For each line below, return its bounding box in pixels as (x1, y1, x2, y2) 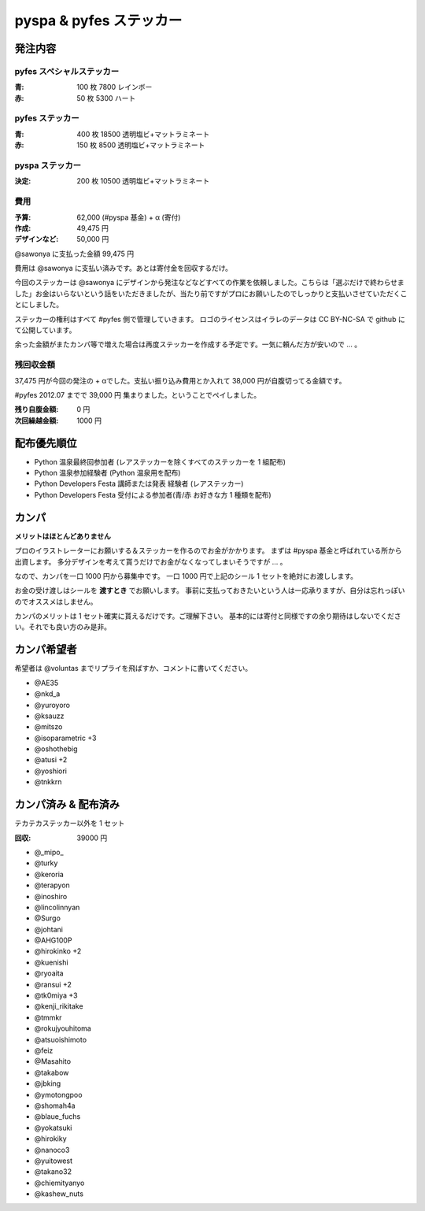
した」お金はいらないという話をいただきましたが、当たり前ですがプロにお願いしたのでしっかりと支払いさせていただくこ (14, 288, 408, 298)
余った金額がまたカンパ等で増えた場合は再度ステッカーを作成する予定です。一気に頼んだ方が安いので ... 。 (14, 339, 362, 350)
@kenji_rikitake (34, 1002, 83, 1011)
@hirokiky (34, 1134, 67, 1143)
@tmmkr (34, 1013, 62, 1022)
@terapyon (34, 880, 70, 890)
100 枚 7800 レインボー (76, 83, 153, 92)
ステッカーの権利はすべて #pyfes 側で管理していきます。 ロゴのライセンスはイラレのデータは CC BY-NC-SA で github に (14, 314, 405, 324)
